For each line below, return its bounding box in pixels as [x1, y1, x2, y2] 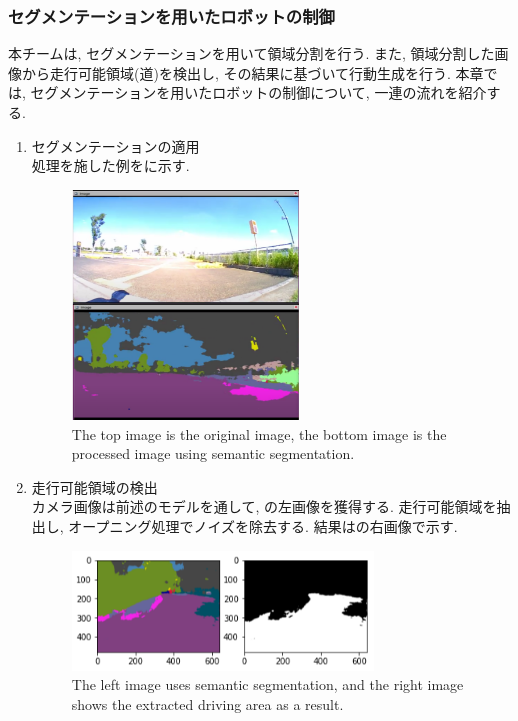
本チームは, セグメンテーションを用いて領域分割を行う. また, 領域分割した [8, 43, 495, 64]
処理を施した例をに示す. [31, 155, 190, 176]
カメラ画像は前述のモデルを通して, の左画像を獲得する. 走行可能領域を [31, 496, 497, 517]
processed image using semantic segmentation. [71, 443, 355, 464]
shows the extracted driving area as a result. [71, 693, 344, 714]
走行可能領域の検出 [31, 476, 158, 497]
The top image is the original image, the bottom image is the [71, 423, 447, 444]
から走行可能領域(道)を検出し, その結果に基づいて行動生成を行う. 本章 [21, 62, 484, 83]
